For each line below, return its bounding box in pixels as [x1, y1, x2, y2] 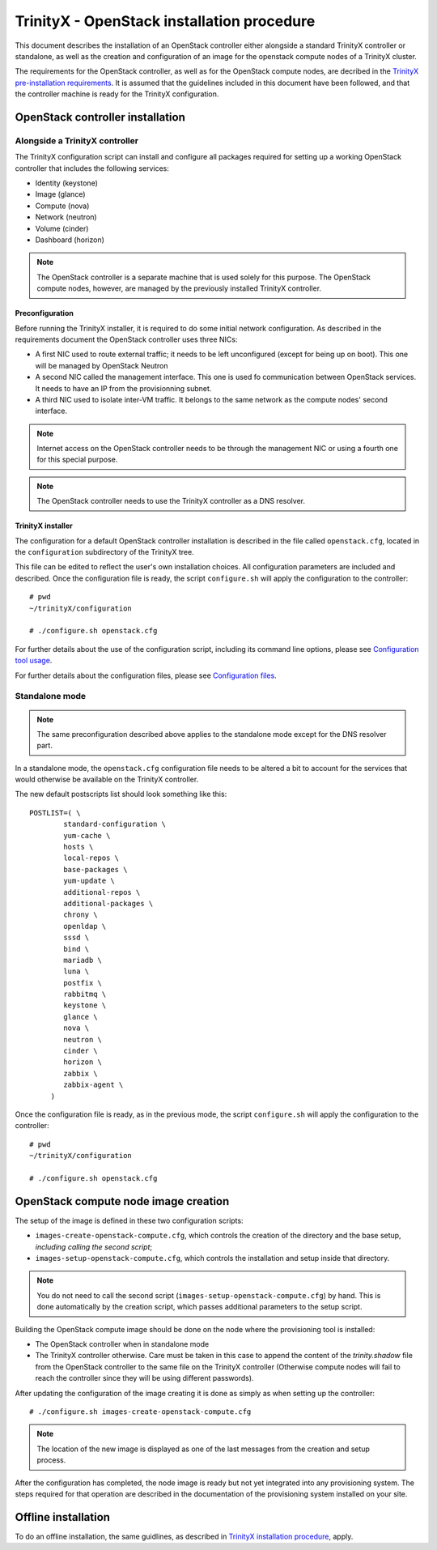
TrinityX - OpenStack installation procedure [15, 12, 316, 30]
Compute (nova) [35, 201, 90, 211]
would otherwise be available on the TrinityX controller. [15, 774, 199, 785]
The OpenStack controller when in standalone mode [35, 1339, 210, 1348]
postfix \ [63, 978, 103, 987]
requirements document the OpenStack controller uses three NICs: [15, 334, 238, 344]
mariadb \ [63, 956, 103, 964]
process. [36, 1455, 66, 1465]
